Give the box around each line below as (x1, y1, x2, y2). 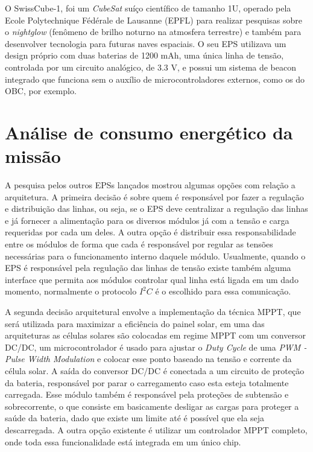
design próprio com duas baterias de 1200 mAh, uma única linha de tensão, (5, 49, 284, 62)
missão (5, 144, 61, 168)
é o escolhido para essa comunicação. (155, 285, 291, 298)
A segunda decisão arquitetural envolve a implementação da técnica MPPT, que (5, 305, 301, 317)
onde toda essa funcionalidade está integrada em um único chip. (5, 435, 241, 448)
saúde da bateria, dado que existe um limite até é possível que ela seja (5, 412, 265, 424)
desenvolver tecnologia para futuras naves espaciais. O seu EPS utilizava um (5, 37, 286, 49)
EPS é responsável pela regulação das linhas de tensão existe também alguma (5, 261, 291, 274)
